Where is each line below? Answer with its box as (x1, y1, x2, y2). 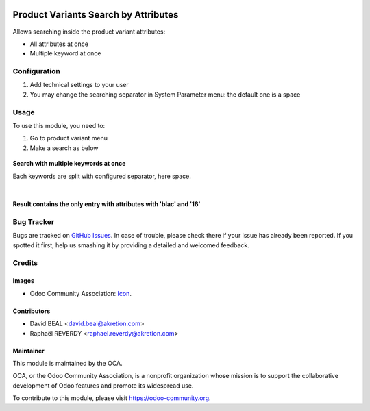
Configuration (12, 66, 61, 76)
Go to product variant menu (29, 134, 108, 142)
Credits (12, 258, 38, 267)
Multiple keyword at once (29, 49, 102, 58)
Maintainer (12, 347, 45, 355)
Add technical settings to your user (29, 81, 129, 89)
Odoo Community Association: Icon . (29, 289, 132, 297)
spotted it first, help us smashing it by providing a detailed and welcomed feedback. (12, 240, 249, 249)
